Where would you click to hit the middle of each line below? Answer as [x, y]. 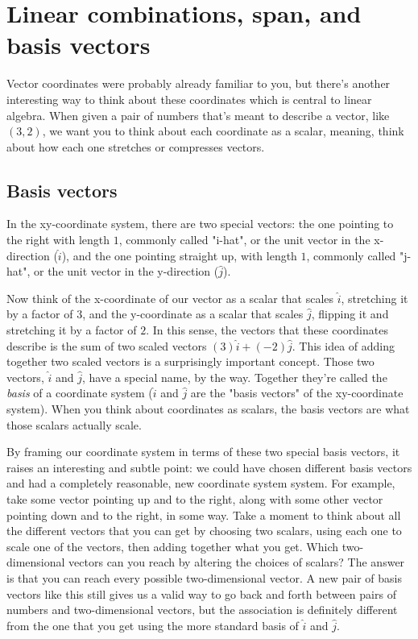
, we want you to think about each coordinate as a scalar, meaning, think [223, 131]
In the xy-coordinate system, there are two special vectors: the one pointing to [200, 224]
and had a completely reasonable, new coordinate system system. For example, [201, 483]
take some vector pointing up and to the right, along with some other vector [195, 498]
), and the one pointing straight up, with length [179, 255]
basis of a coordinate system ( [80, 393]
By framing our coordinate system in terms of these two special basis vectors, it [203, 452]
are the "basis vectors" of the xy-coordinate [297, 393]
